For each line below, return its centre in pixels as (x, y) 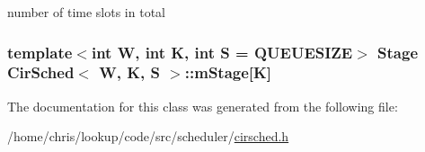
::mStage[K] (228, 72)
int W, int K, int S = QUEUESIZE (222, 52)
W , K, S (129, 72)
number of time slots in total (86, 12)
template (40, 52)
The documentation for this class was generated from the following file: (203, 106)
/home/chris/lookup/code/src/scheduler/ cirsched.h (148, 136)
